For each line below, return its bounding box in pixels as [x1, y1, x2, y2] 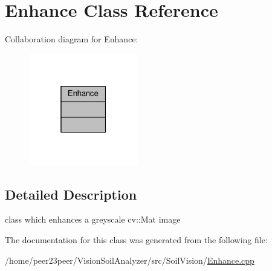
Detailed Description [5, 184, 137, 203]
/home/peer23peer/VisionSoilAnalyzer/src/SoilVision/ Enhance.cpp [5, 253, 254, 266]
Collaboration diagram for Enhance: [5, 33, 138, 45]
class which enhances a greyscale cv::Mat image [5, 213, 181, 226]
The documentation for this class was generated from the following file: [5, 233, 268, 246]
